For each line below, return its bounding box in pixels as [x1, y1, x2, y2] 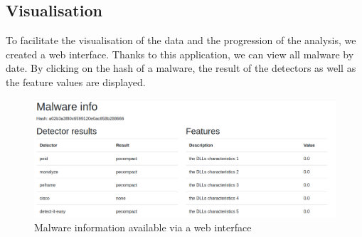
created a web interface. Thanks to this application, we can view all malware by [6, 46, 354, 61]
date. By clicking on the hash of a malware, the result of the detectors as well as [6, 60, 356, 75]
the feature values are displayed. [6, 74, 146, 89]
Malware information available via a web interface [34, 220, 252, 235]
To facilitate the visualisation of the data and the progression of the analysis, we [6, 33, 356, 48]
